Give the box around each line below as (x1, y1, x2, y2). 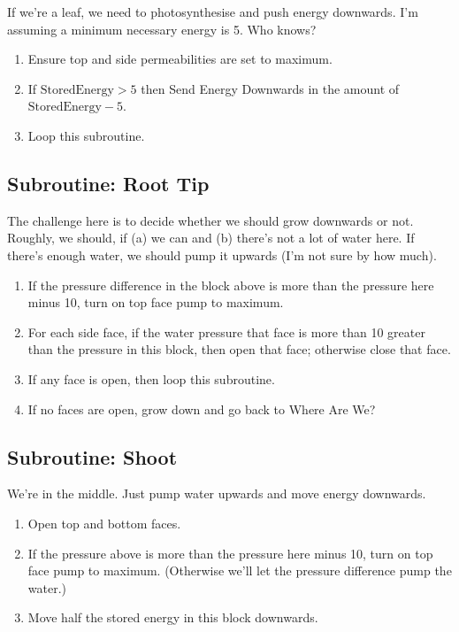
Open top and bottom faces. (27, 513, 181, 532)
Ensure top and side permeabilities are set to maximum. (27, 50, 333, 68)
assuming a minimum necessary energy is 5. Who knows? (7, 19, 317, 38)
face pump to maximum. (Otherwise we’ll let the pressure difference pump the (27, 561, 452, 580)
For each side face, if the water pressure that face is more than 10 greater (27, 322, 425, 341)
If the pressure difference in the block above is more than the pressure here (27, 275, 434, 294)
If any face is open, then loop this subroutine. (27, 369, 275, 388)
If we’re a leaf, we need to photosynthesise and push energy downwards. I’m (7, 3, 418, 20)
